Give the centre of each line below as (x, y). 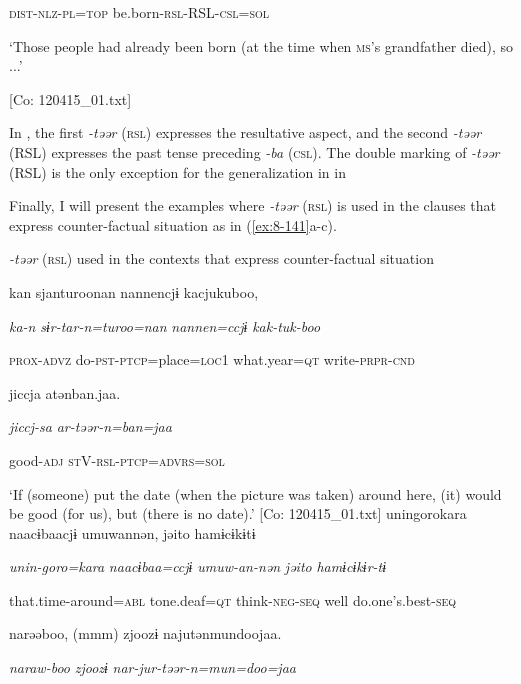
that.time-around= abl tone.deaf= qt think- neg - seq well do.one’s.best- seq (233, 599)
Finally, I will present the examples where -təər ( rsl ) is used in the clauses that (253, 205)
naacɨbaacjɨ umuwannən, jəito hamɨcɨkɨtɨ (132, 532)
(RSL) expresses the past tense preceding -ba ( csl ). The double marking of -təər (254, 151)
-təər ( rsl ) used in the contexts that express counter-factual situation (221, 258)
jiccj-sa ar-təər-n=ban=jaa (90, 426)
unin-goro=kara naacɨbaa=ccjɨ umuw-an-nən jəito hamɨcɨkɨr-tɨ (198, 566)
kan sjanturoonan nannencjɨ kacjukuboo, (134, 291)
